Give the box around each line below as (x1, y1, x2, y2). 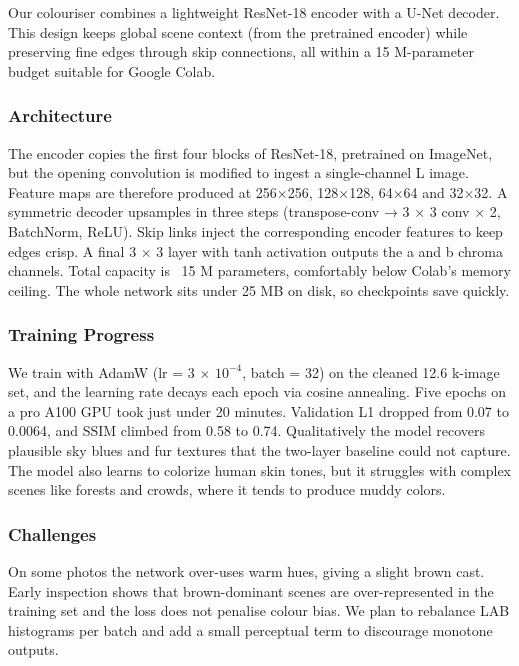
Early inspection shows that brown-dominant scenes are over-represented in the (8, 580, 494, 601)
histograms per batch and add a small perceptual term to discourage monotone (8, 619, 493, 640)
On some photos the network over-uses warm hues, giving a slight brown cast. (8, 560, 485, 581)
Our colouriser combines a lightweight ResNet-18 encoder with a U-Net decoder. (8, 2, 500, 22)
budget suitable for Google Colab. (8, 60, 216, 81)
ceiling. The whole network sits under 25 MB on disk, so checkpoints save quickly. (8, 279, 510, 300)
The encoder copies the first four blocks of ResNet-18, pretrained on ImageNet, (8, 142, 493, 163)
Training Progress (8, 322, 155, 347)
